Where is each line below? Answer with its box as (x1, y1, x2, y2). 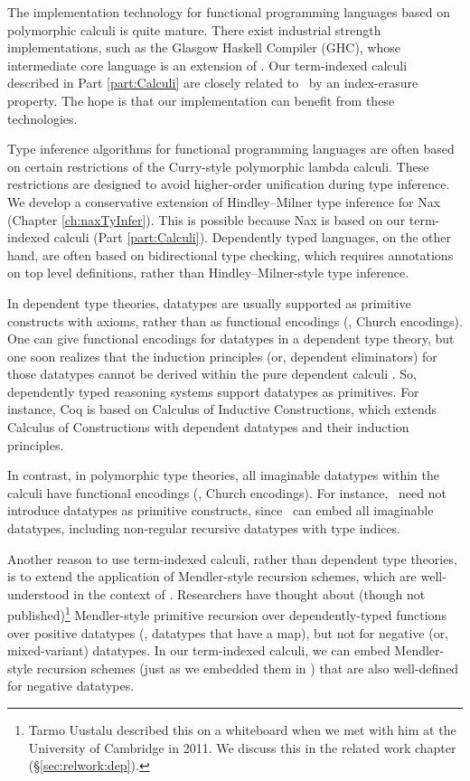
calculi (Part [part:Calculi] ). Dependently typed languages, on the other (53, 228, 452, 247)
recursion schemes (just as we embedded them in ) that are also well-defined (36, 658, 459, 677)
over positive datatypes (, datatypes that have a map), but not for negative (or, (7, 623, 449, 642)
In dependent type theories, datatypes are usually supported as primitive (7, 293, 411, 312)
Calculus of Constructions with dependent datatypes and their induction (7, 418, 409, 437)
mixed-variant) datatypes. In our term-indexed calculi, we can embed (7, 641, 390, 660)
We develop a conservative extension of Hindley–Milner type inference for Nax (7, 192, 441, 211)
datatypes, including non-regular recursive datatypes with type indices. (7, 519, 400, 538)
